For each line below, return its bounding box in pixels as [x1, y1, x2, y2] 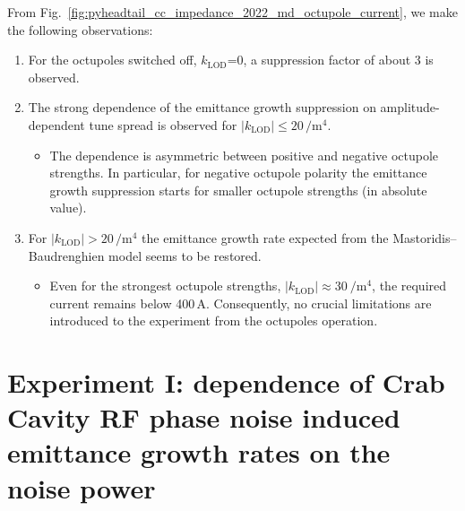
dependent [28, 115, 85, 134]
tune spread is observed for [89, 115, 237, 134]
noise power [7, 469, 156, 506]
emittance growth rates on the [7, 434, 391, 471]
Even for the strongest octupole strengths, [49, 276, 281, 295]
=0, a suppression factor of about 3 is [227, 50, 434, 69]
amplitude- [380, 98, 440, 117]
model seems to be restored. [108, 246, 262, 264]
